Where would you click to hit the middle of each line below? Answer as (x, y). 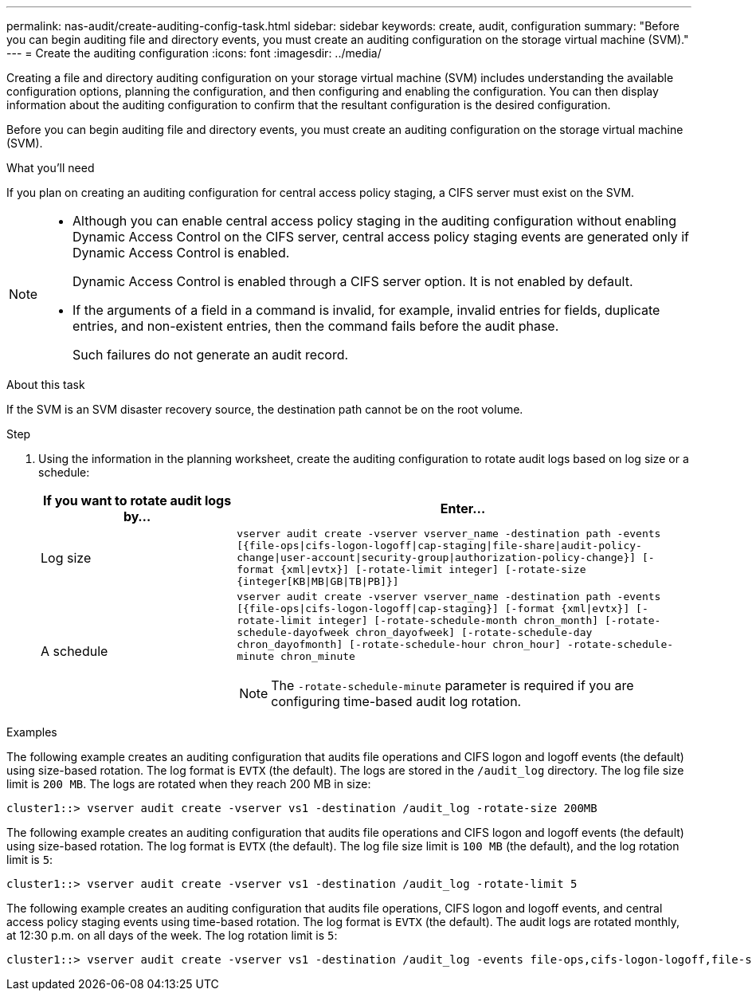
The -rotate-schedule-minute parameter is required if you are (452, 685)
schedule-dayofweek (293, 632)
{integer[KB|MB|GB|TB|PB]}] (318, 581)
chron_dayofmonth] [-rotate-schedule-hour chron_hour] (399, 644)
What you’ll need (51, 168)
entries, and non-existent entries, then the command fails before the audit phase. (316, 326)
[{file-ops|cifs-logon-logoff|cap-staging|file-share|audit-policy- (439, 546)
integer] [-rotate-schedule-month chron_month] (458, 620)
